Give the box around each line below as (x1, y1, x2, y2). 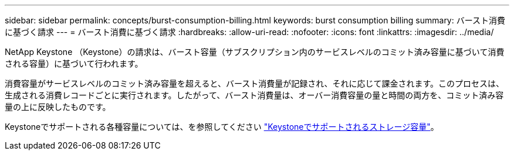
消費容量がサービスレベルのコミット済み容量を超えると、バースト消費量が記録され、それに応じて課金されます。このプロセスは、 (5, 78, 505, 88)
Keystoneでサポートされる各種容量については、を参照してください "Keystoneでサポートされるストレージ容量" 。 (5, 122, 439, 132)
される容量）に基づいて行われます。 (5, 58, 143, 68)
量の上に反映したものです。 (5, 102, 111, 112)
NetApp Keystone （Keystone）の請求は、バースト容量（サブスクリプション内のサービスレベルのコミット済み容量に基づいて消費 (5, 47, 505, 57)
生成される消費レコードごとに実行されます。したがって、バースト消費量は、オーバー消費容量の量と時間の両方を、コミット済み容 (5, 90, 504, 100)
